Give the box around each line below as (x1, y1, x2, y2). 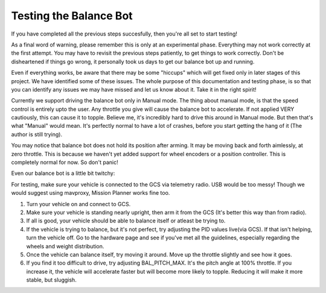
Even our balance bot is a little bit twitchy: (11, 169, 115, 177)
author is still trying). (11, 130, 63, 138)
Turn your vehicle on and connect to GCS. (26, 200, 131, 207)
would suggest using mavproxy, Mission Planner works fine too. (11, 189, 170, 197)
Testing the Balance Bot (11, 9, 133, 22)
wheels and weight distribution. (26, 242, 104, 250)
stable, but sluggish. (26, 276, 77, 283)
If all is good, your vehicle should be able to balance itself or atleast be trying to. (26, 217, 226, 224)
